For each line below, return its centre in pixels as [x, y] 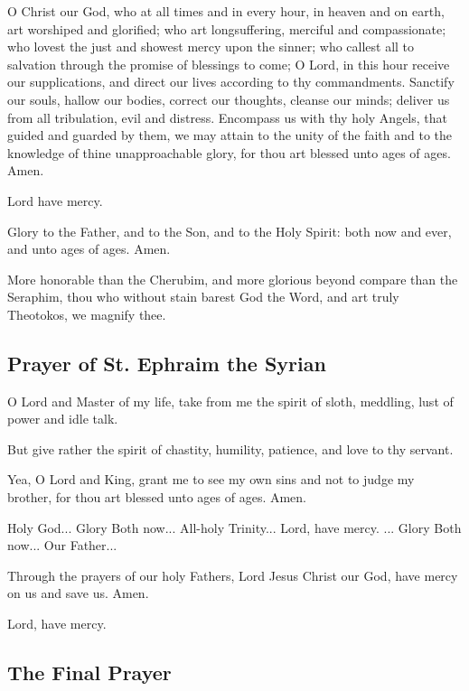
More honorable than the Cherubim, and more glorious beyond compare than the [233, 279]
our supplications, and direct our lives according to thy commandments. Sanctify [231, 82]
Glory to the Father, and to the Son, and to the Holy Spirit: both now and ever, [230, 231]
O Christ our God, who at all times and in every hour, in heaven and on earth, [226, 11]
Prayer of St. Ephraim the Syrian [167, 363]
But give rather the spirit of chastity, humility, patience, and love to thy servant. [230, 448]
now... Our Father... [62, 545]
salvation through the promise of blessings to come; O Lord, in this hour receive [229, 64]
